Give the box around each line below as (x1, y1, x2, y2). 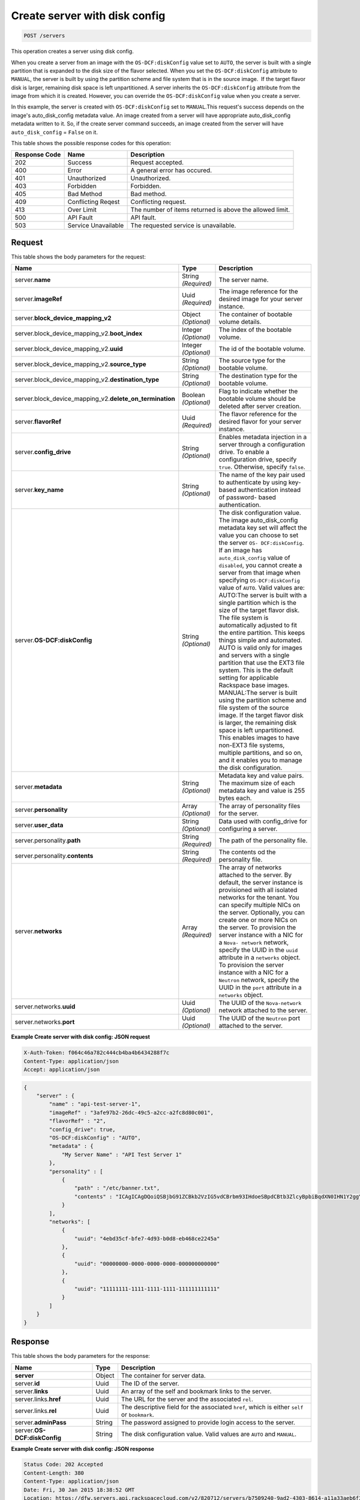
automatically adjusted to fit (218, 621, 297, 629)
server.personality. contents (14, 852, 94, 860)
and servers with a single (218, 651, 290, 659)
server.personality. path (14, 836, 81, 845)
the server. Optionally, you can (218, 908, 305, 917)
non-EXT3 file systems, (218, 741, 285, 749)
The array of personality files (218, 802, 301, 810)
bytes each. (218, 794, 252, 802)
